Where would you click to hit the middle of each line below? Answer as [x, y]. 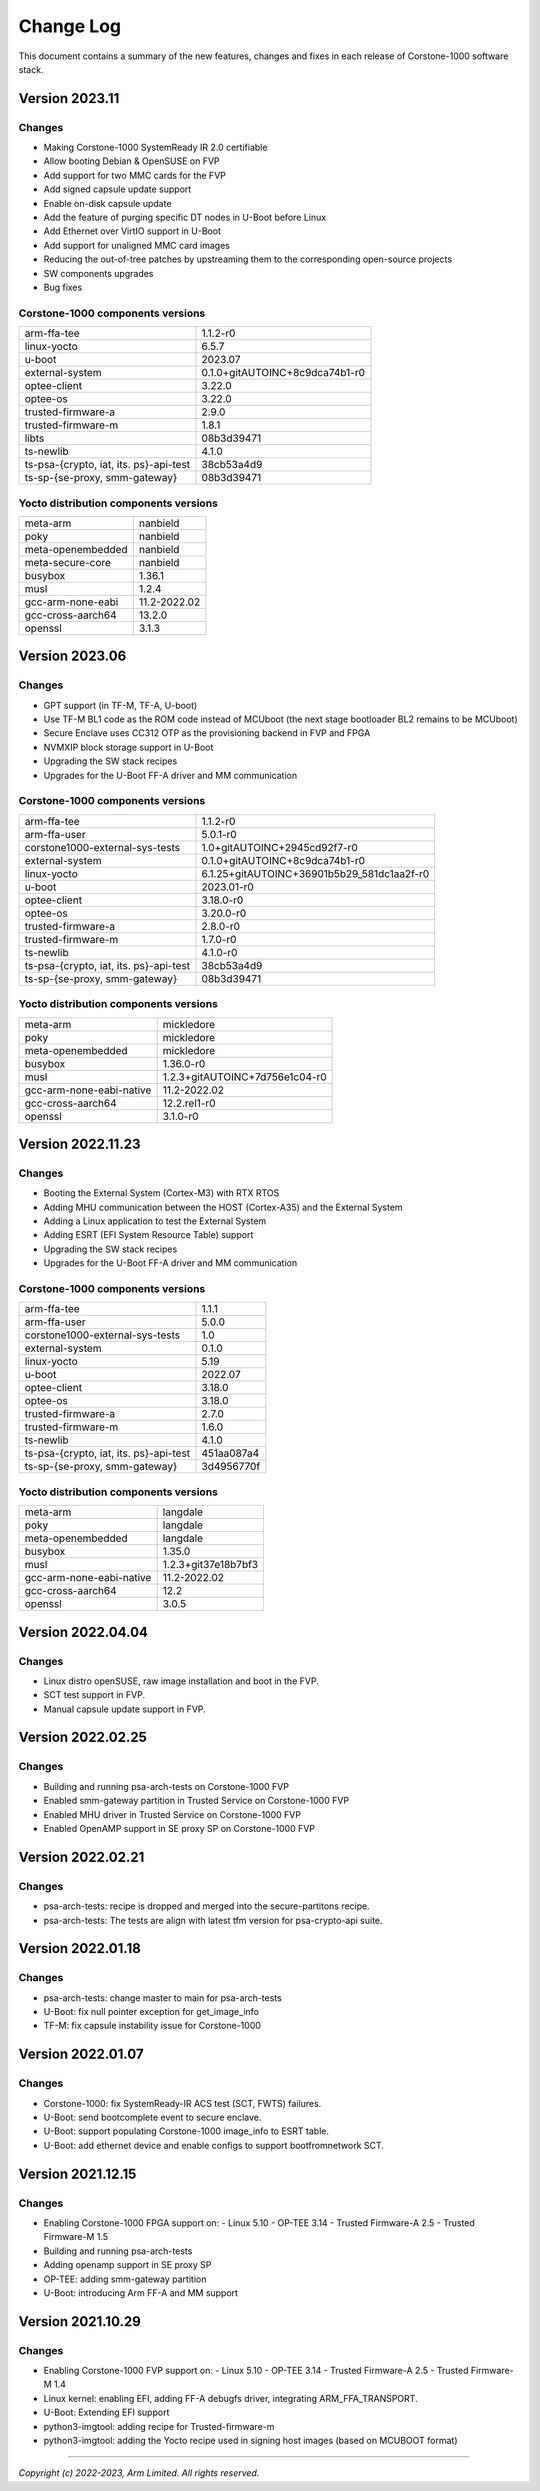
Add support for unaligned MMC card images [136, 245]
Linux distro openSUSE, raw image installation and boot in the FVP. [181, 1681]
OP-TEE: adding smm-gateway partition [125, 2279]
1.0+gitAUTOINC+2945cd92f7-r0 [280, 847]
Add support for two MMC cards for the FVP [135, 175]
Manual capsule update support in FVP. [125, 1709]
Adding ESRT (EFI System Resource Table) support [148, 1235]
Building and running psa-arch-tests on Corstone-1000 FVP [166, 1786]
